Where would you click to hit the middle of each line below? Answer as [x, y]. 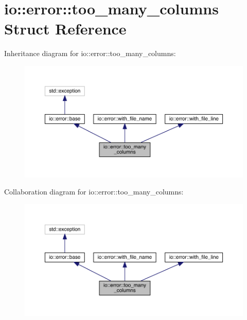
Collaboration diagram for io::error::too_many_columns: [94, 192]
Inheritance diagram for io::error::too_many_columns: [90, 53]
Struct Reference [65, 29]
